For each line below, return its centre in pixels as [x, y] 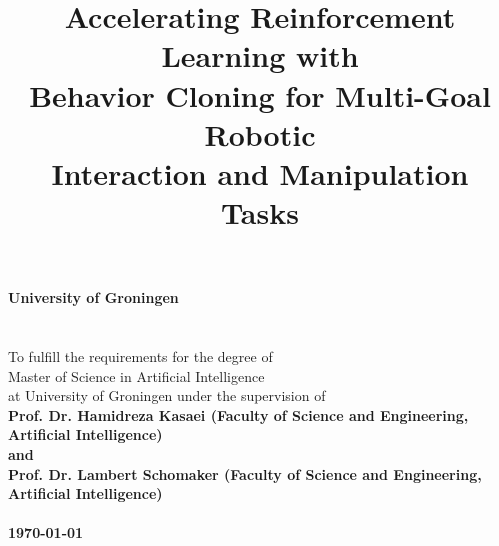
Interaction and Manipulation [260, 172]
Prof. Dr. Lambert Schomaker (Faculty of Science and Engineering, [245, 473]
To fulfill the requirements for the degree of [140, 356]
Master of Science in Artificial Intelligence [136, 375]
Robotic [260, 133]
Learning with [260, 55]
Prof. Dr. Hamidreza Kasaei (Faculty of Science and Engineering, [238, 414]
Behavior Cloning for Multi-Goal [260, 94]
